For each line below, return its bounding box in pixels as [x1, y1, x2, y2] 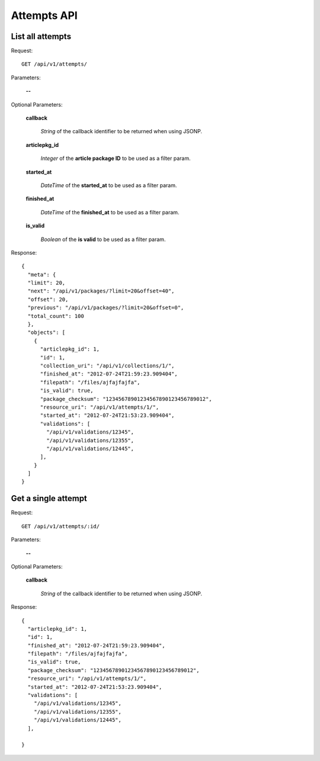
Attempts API [11, 9, 78, 22]
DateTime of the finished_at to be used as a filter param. [40, 208, 180, 216]
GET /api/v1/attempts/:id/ [21, 523, 100, 529]
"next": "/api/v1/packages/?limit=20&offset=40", [27, 288, 175, 294]
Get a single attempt [11, 493, 87, 503]
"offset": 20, [27, 296, 69, 303]
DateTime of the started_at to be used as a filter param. [40, 181, 177, 189]
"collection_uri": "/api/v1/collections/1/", [40, 362, 175, 369]
